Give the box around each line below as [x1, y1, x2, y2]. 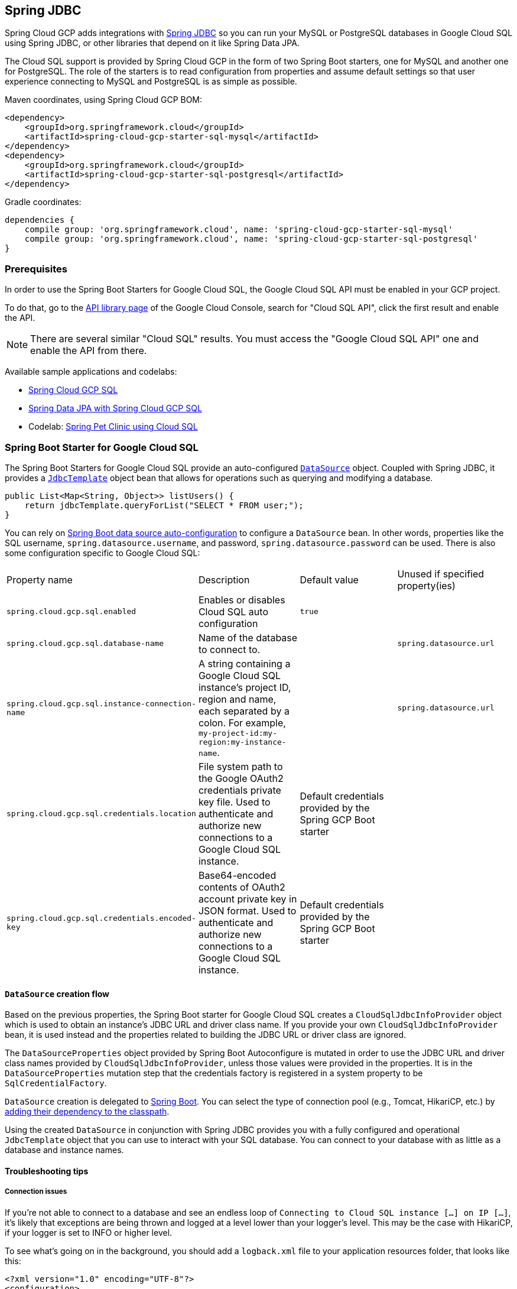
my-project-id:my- [198, 728, 277, 738]
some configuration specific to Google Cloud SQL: [5, 547, 200, 558]
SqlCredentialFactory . [5, 1078, 107, 1089]
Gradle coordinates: [5, 197, 82, 207]
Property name [6, 573, 73, 586]
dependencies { [5, 215, 75, 225]
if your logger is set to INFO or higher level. [5, 1227, 173, 1238]
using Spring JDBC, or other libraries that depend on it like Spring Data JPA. [5, 38, 300, 48]
